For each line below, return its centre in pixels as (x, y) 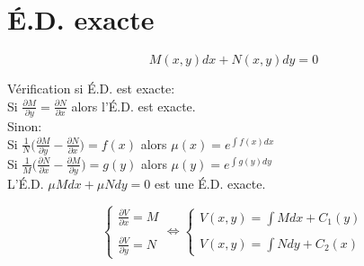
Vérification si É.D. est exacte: (91, 89)
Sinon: (25, 126)
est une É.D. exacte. (210, 184)
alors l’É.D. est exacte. (133, 106)
